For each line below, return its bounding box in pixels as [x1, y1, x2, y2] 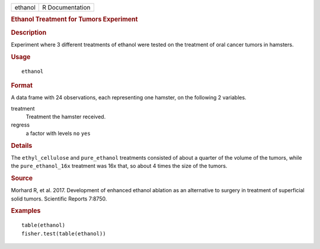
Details [11, 141, 33, 150]
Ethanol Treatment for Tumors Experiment [11, 15, 138, 24]
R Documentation [42, 4, 91, 11]
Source [11, 174, 33, 183]
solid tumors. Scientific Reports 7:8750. [11, 195, 107, 202]
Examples [11, 207, 41, 215]
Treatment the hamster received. [25, 113, 106, 121]
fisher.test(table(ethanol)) [21, 230, 106, 237]
